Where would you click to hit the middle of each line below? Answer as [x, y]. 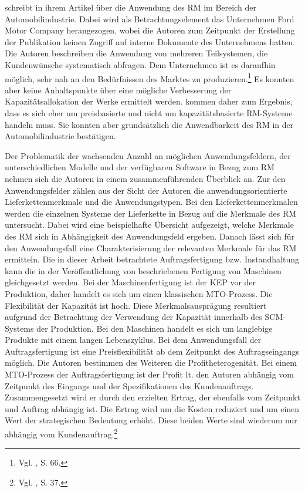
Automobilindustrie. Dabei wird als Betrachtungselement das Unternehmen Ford [150, 18]
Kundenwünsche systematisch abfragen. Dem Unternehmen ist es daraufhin [140, 64]
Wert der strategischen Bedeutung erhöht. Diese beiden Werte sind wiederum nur [151, 420]
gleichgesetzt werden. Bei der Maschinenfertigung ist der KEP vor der [131, 282]
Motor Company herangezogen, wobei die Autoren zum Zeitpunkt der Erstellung [150, 30]
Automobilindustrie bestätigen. [60, 136]
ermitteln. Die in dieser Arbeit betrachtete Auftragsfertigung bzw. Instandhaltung [152, 259]
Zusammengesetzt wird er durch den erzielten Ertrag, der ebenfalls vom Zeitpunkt [152, 397]
